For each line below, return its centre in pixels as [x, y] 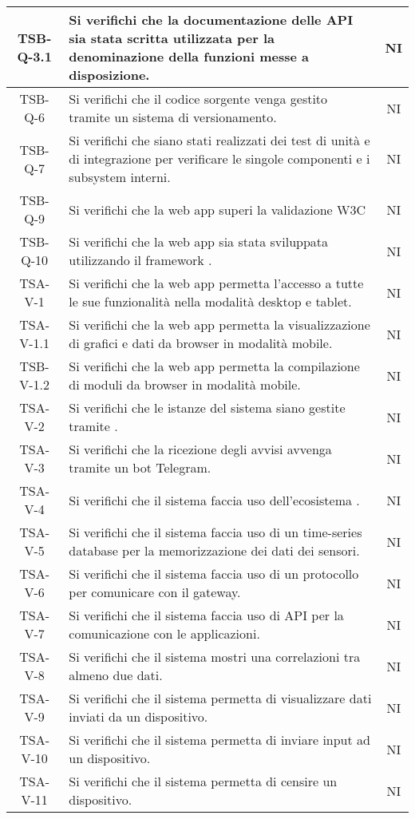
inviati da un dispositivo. [138, 716]
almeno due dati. [116, 675]
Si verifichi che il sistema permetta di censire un [203, 781]
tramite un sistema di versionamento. [173, 117]
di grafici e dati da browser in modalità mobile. [201, 343]
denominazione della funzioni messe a [189, 56]
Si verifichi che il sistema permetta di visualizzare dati [220, 698]
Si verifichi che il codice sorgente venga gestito [198, 99]
